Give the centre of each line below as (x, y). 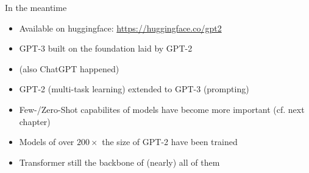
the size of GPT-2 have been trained (170, 142)
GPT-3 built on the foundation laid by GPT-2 (106, 48)
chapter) (35, 121)
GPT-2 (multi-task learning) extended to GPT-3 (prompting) (134, 89)
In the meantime (36, 7)
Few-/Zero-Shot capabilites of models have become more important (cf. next (162, 109)
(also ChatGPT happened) (69, 68)
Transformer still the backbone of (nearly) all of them (119, 162)
